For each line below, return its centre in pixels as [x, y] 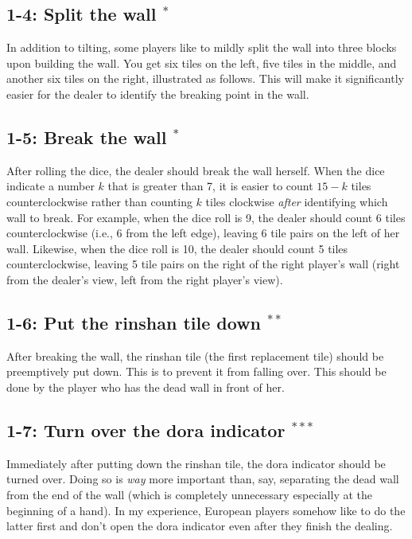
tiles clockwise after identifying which [297, 201]
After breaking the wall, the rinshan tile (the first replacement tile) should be [195, 355]
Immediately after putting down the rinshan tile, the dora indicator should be [196, 463]
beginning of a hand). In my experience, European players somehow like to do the [206, 510]
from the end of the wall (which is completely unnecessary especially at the [190, 494]
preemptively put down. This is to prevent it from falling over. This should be [196, 371]
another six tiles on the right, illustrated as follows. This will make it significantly [205, 78]
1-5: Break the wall [87, 137]
